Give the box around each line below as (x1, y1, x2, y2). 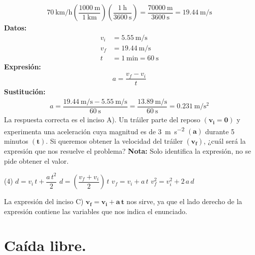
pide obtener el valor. (4, 155, 69, 166)
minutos (4, 135, 28, 146)
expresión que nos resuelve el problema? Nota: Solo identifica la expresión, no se (4, 145, 251, 156)
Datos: (4, 22, 27, 33)
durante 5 (205, 126, 235, 136)
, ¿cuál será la (203, 135, 246, 146)
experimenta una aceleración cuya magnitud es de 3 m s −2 (4, 124, 185, 136)
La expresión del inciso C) (4, 196, 84, 207)
